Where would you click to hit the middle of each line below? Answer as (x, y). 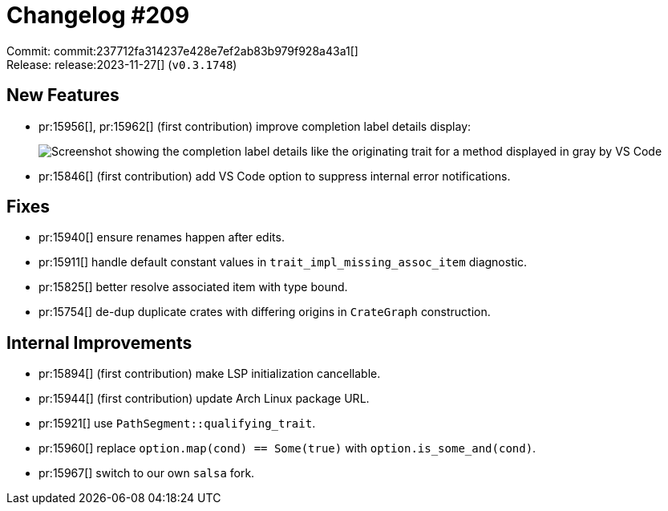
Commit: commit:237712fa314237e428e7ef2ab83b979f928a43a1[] (182, 51)
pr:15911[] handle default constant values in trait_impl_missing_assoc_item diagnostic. (283, 262)
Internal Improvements (99, 343)
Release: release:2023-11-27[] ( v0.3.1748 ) (122, 64)
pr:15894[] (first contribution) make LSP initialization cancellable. (210, 374)
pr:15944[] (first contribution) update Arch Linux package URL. (204, 399)
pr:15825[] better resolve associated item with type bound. (193, 287)
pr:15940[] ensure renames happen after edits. (162, 237)
